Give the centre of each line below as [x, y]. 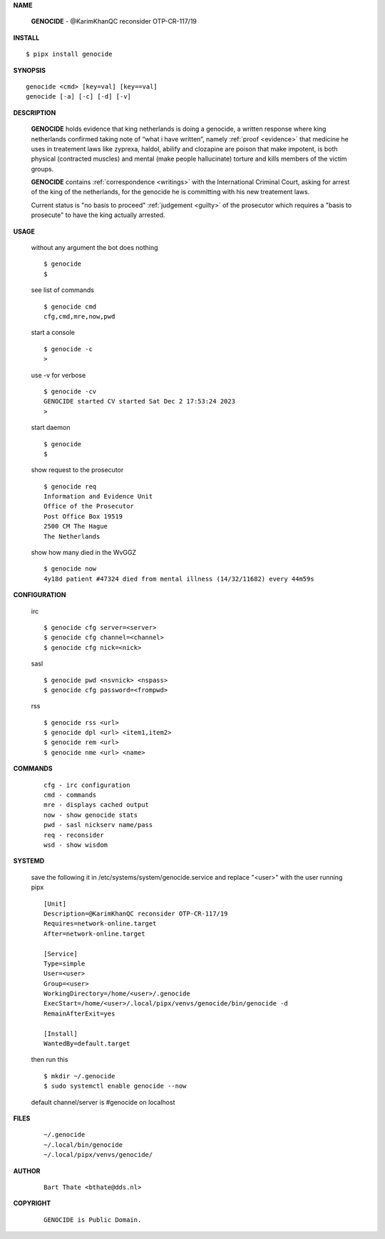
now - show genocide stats [91, 815]
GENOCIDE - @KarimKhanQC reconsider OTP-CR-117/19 [114, 21]
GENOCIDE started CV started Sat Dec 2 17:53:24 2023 [139, 401]
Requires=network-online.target [100, 924]
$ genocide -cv [70, 391]
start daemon [51, 428]
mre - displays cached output [97, 805]
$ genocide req [70, 486]
